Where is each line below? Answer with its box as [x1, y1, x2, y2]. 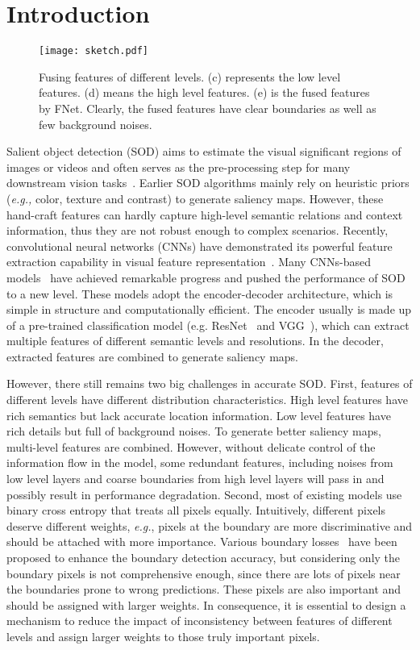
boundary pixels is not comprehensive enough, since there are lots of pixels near [6, 565, 401, 581]
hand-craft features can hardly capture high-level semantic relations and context [6, 206, 403, 223]
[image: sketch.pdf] [39, 45, 149, 57]
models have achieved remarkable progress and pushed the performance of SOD [6, 269, 405, 285]
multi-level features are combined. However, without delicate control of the [6, 438, 376, 455]
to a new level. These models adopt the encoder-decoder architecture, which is [6, 285, 393, 302]
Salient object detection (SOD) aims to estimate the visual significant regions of [6, 143, 401, 160]
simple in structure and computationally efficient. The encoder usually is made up [6, 301, 412, 318]
